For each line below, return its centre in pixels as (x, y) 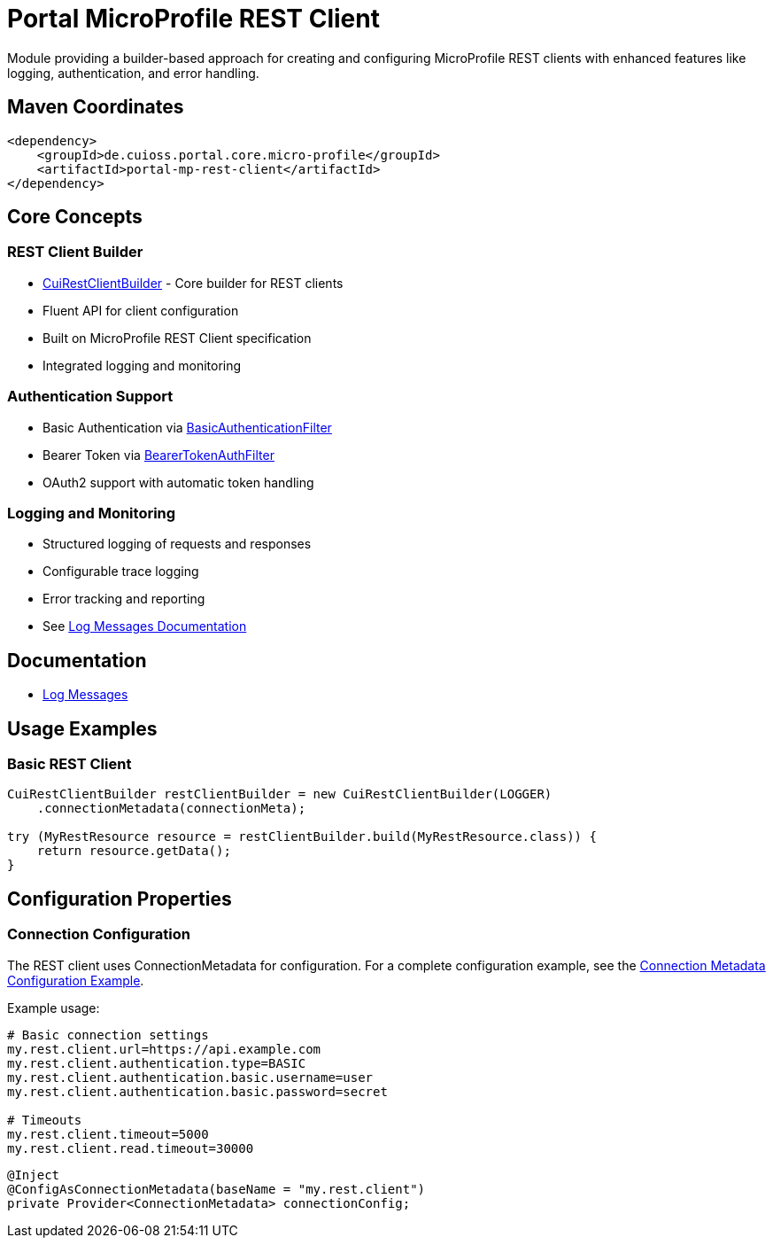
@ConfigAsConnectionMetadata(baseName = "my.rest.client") (216, 1189)
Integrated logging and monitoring (142, 365)
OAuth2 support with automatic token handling (178, 482)
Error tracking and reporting (124, 599)
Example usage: (54, 1008)
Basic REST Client (70, 764)
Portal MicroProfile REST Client (193, 19)
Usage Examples (82, 728)
